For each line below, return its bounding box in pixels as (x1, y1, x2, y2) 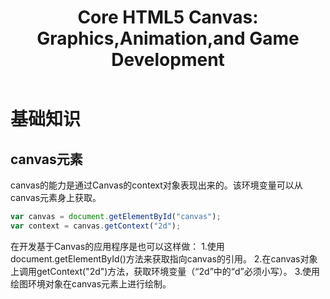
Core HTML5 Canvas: (77, 6, 259, 29)
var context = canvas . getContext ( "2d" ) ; (10, 221, 182, 231)
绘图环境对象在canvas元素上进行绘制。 (10, 277, 172, 290)
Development (111, 49, 225, 71)
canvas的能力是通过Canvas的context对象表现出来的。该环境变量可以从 (10, 179, 303, 191)
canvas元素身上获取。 (10, 192, 102, 203)
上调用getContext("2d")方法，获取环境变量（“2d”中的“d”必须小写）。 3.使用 (10, 265, 321, 277)
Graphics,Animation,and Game (36, 27, 300, 50)
